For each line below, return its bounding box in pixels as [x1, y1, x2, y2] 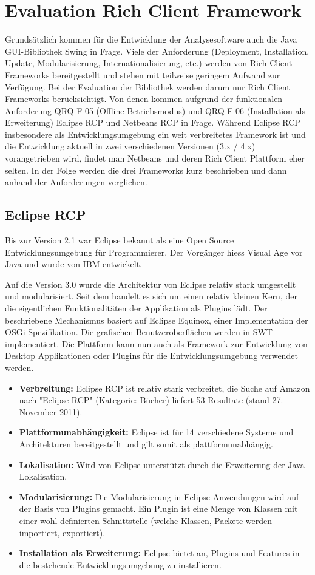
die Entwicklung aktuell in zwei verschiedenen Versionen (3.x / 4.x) [5, 140, 256, 152]
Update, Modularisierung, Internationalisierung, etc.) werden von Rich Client [5, 56, 293, 69]
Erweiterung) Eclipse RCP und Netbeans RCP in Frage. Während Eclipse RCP [5, 116, 300, 129]
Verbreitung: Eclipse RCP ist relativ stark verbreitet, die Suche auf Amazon [19, 381, 310, 394]
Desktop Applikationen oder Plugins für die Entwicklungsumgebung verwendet [5, 349, 298, 362]
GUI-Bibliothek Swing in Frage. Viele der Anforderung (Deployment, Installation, [5, 44, 310, 57]
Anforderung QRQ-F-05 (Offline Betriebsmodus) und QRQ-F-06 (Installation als [5, 104, 305, 117]
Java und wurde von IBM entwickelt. [5, 257, 142, 270]
